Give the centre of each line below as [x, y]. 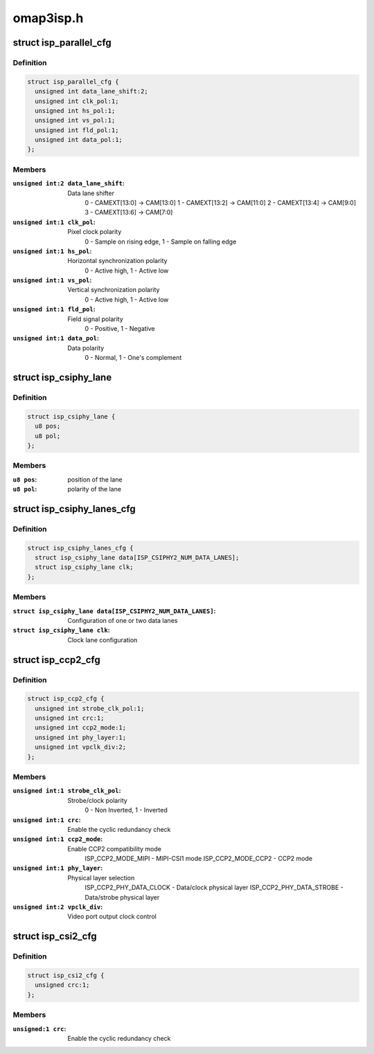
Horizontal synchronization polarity [117, 261]
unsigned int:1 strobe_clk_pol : [67, 791]
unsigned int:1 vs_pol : [52, 280]
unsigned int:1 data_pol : [56, 338]
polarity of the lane [94, 489]
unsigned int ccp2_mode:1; [81, 728]
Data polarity [86, 348]
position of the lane [95, 479]
